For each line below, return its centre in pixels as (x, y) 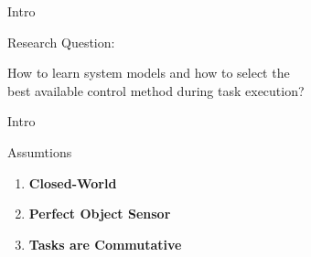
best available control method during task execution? (156, 90)
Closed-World (73, 182)
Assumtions (40, 151)
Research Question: (61, 42)
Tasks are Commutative (105, 244)
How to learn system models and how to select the (149, 73)
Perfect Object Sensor (100, 214)
